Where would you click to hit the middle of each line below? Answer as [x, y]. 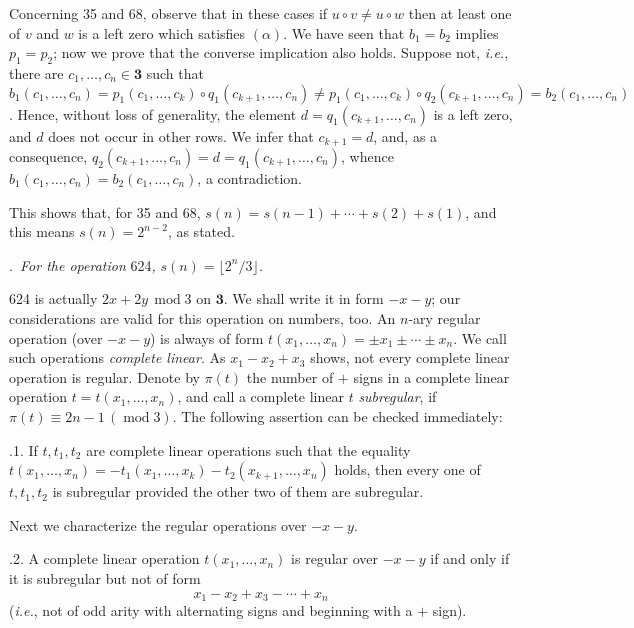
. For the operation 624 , [82, 264]
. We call [480, 337]
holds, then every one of [407, 469]
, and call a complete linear [260, 396]
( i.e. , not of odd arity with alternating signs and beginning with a [211, 609]
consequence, [48, 156]
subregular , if [397, 396]
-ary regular [444, 318]
